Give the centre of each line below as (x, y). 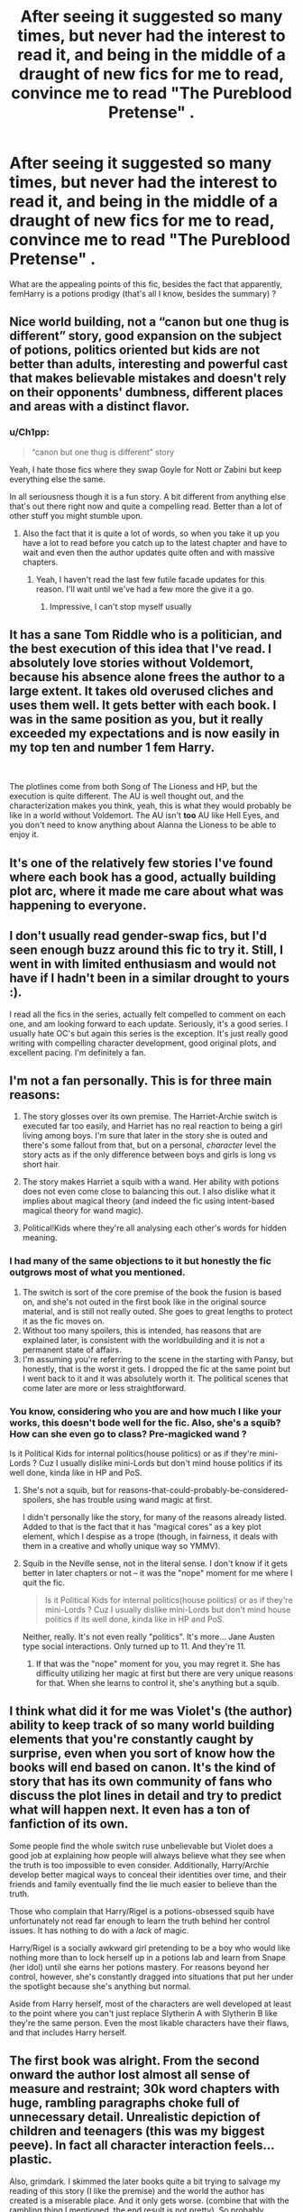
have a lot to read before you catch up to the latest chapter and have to (154, 542)
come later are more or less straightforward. (104, 1387)
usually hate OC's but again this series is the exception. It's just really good (149, 1033)
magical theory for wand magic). (83, 1211)
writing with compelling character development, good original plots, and (143, 1043)
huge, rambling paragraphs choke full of (125, 2103)
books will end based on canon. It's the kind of (143, 1768)
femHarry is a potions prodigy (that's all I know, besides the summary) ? (143, 293)
